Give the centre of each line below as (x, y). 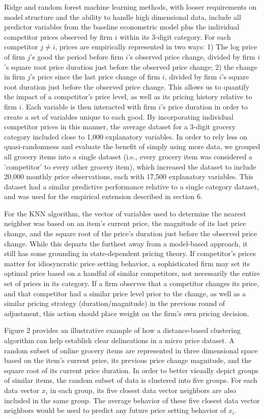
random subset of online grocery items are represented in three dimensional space (131, 350)
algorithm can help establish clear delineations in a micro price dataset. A (119, 340)
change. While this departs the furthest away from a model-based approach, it (126, 243)
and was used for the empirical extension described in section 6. (104, 196)
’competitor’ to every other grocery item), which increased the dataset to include (130, 166)
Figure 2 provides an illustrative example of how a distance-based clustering (123, 330)
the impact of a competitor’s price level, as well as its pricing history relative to (128, 96)
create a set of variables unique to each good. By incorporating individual (119, 116)
